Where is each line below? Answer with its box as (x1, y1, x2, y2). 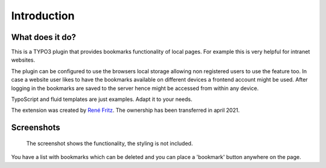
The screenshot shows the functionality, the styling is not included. (26, 140, 193, 147)
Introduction (11, 9, 75, 22)
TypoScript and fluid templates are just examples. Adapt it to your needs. (11, 95, 193, 103)
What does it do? (11, 32, 77, 42)
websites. (11, 56, 36, 63)
